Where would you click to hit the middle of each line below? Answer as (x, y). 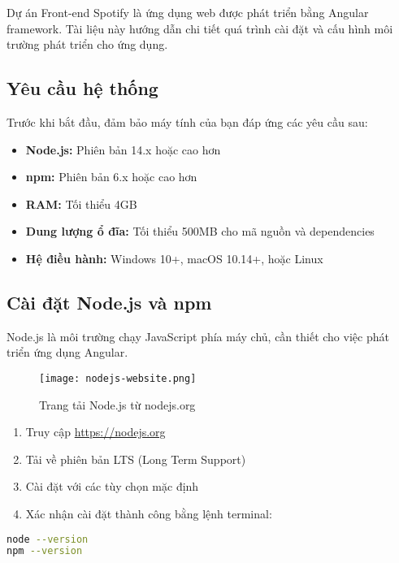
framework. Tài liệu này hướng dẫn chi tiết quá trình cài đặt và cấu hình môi (200, 28)
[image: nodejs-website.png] (118, 378)
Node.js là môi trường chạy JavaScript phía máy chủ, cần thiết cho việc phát (198, 336)
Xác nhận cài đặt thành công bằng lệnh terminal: (149, 513)
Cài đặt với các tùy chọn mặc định (112, 486)
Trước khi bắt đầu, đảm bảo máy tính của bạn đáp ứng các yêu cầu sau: (187, 121)
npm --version (45, 551)
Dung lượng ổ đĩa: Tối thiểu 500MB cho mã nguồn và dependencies (200, 231)
